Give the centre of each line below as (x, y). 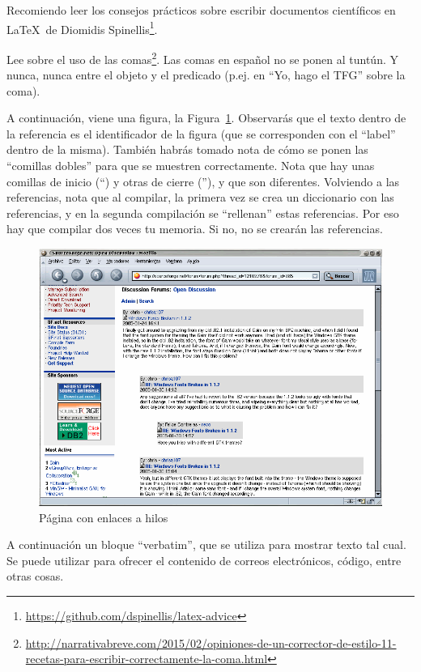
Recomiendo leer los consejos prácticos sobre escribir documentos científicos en (201, 10)
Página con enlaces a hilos (104, 517)
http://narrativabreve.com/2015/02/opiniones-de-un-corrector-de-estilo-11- (211, 642)
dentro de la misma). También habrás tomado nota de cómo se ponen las (187, 149)
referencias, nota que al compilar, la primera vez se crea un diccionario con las (200, 197)
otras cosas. (35, 576)
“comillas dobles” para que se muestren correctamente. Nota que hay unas (191, 166)
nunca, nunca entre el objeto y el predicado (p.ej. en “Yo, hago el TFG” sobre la (206, 75)
